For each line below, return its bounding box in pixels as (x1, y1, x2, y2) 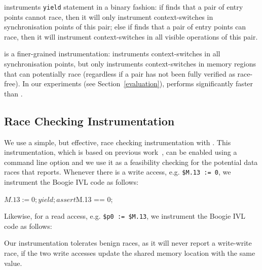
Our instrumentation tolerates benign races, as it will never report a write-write (4, 238, 252, 248)
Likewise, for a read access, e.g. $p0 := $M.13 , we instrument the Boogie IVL (4, 211, 246, 221)
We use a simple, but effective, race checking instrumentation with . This (4, 137, 231, 147)
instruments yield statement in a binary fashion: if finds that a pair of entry (4, 2, 243, 12)
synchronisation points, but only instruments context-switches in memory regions (4, 58, 256, 69)
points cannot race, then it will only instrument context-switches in (4, 11, 213, 22)
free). (4, 78, 20, 89)
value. (4, 257, 22, 268)
